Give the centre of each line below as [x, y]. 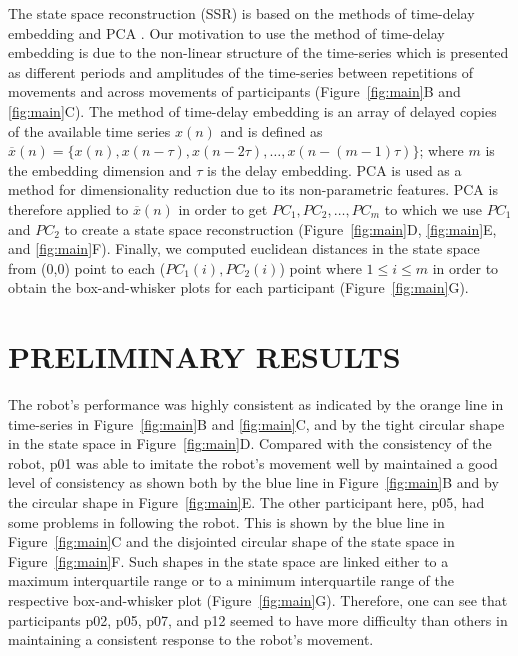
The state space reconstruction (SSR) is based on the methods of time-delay [241, 13]
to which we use [433, 208]
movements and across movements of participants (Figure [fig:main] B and [234, 91]
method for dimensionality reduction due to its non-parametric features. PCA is [253, 189]
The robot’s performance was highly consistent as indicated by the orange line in [256, 404]
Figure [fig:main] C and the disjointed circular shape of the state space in [231, 541]
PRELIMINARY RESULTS [204, 356]
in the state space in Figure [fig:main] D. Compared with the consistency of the [250, 443]
